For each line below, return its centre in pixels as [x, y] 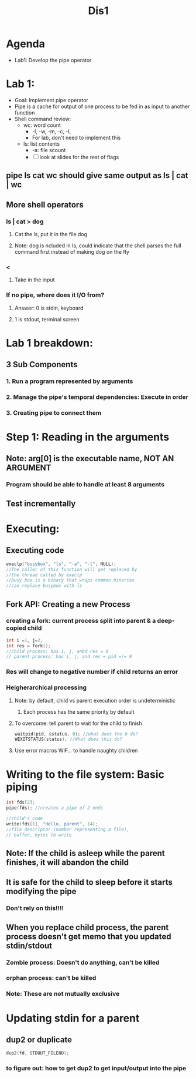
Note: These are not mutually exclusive [63, 994]
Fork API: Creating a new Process [68, 604]
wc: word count [42, 125]
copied [16, 628]
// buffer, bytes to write [39, 835]
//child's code [25, 818]
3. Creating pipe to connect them [54, 412]
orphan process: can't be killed [51, 978]
